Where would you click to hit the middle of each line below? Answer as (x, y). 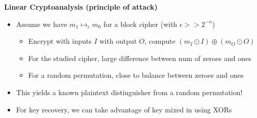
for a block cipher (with (140, 24)
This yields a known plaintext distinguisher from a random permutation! (129, 92)
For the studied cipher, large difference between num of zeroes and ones (140, 58)
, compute (160, 41)
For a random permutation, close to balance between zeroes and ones (136, 75)
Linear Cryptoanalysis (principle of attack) (81, 7)
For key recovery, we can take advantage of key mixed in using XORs (124, 109)
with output (118, 41)
